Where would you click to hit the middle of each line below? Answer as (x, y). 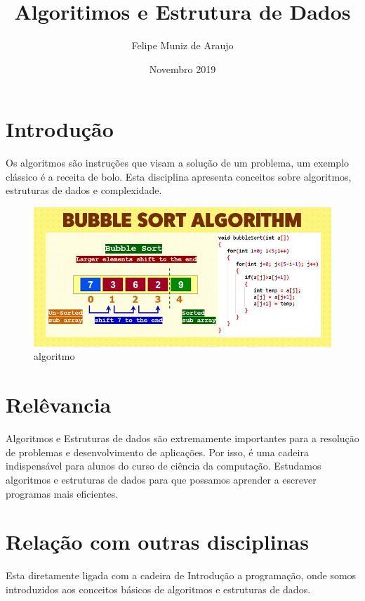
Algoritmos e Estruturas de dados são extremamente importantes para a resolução (182, 438)
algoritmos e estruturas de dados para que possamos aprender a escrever (161, 479)
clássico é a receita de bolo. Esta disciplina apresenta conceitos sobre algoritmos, (179, 176)
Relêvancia (59, 405)
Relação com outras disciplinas (157, 542)
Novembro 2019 (182, 69)
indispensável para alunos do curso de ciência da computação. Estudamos (164, 466)
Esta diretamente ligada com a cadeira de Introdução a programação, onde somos (181, 575)
